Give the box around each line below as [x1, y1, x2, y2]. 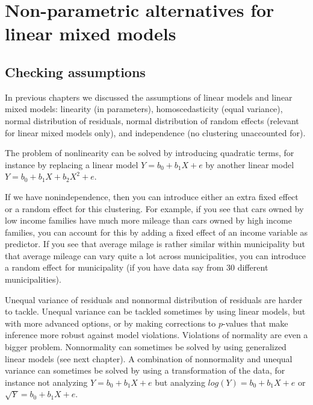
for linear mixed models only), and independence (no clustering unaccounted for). [5, 126, 306, 139]
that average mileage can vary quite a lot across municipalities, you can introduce [5, 249, 306, 262]
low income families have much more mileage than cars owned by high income [5, 214, 292, 227]
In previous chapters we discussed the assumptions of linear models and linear [5, 90, 293, 103]
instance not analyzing [5, 375, 88, 388]
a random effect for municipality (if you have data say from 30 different [5, 261, 268, 274]
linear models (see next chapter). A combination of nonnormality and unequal [5, 352, 293, 365]
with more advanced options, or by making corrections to [5, 316, 216, 329]
